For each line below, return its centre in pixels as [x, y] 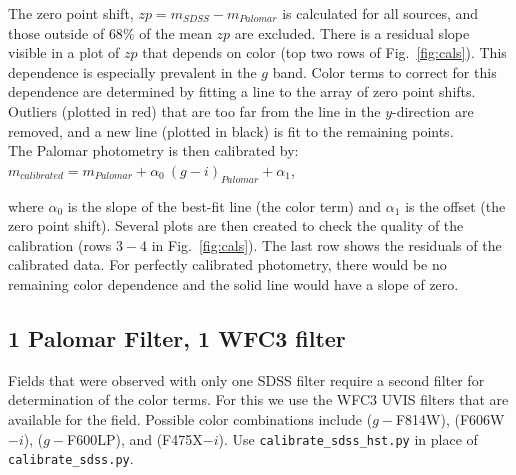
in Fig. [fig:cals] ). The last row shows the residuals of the [326, 244]
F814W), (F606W [450, 418]
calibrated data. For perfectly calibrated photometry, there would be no [227, 264]
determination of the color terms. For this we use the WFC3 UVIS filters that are [258, 399]
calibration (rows [60, 244]
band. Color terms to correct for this [384, 71]
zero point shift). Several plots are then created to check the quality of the [236, 225]
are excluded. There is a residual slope [352, 32]
